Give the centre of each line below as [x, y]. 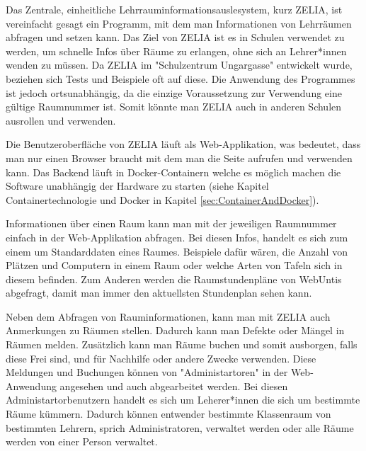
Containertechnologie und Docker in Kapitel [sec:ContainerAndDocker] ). [162, 199]
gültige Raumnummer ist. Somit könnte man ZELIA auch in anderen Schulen [174, 107]
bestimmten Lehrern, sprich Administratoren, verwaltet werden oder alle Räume [180, 427]
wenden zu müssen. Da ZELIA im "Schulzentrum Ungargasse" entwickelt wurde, [179, 65]
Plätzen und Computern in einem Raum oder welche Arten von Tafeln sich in [174, 265]
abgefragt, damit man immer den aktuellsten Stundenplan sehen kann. [159, 293]
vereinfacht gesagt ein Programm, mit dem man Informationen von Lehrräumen [179, 23]
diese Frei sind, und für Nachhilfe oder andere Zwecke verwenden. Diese [161, 358]
